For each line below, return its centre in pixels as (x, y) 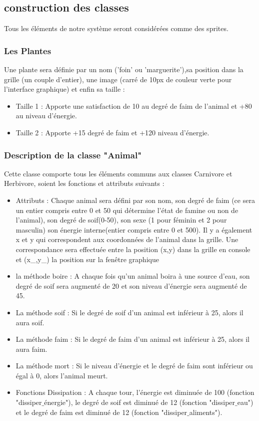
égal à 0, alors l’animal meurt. (62, 375)
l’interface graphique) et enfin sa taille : (64, 89)
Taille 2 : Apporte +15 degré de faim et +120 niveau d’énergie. (112, 132)
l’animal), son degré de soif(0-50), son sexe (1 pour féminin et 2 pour (121, 220)
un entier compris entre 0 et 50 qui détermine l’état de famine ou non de (127, 210)
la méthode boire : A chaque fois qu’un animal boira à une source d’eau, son (133, 276)
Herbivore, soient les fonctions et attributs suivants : (84, 183)
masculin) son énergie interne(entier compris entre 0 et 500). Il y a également (134, 229)
